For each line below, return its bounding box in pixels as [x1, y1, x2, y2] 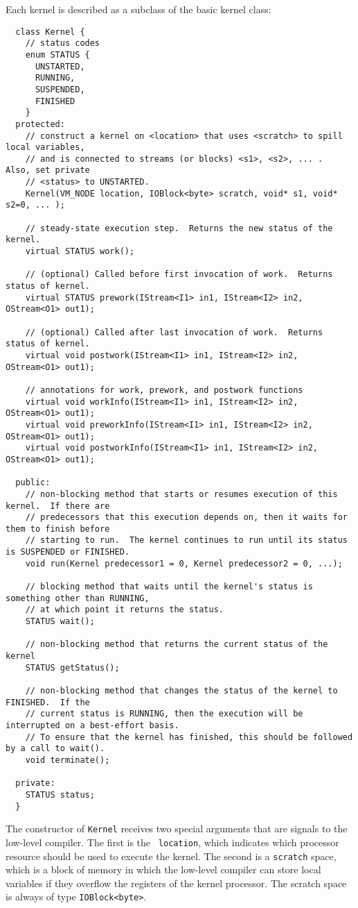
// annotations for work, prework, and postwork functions [25, 385, 303, 395]
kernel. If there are [6, 501, 110, 511]
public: [15, 478, 51, 488]
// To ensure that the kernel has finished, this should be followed [25, 732, 353, 742]
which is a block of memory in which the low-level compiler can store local [6, 862, 321, 877]
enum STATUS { [25, 49, 90, 60]
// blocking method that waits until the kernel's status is [25, 582, 313, 592]
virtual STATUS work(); [25, 246, 135, 257]
